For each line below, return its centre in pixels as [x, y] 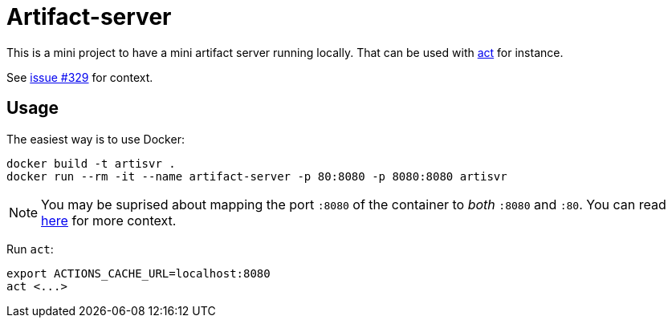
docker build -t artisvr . [91, 163]
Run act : [30, 249]
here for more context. [109, 220]
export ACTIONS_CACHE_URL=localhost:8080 [138, 273]
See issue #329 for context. [80, 77]
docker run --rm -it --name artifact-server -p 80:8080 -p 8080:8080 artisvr [257, 176]
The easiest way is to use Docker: [96, 139]
